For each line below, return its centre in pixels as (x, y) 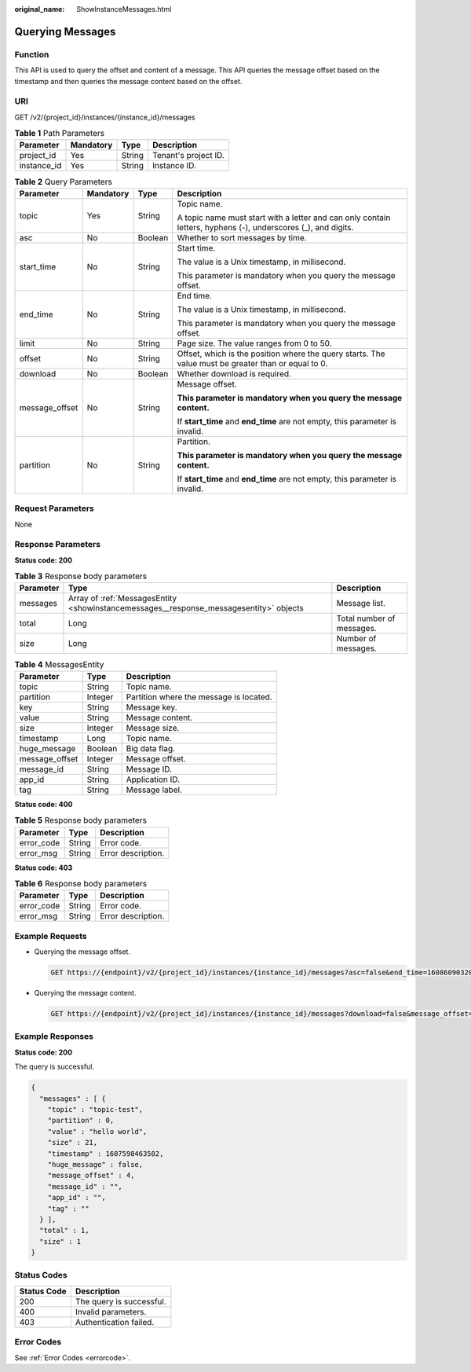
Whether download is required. (234, 373)
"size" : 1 (60, 1241)
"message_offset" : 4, (91, 1176)
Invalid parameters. (111, 1311)
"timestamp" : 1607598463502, (106, 1154)
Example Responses (54, 1036)
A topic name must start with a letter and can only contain (284, 218)
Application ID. (153, 780)
